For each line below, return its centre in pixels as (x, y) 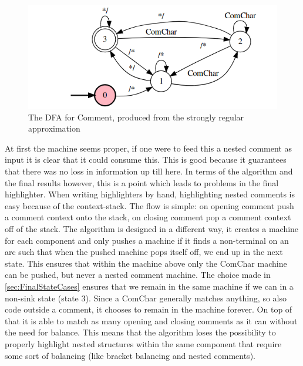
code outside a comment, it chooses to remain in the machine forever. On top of (149, 309)
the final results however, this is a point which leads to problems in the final (142, 182)
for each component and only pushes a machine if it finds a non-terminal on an (147, 240)
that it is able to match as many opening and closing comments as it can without (151, 320)
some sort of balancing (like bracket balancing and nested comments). (130, 355)
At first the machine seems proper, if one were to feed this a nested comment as (148, 148)
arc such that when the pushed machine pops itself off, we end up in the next (144, 252)
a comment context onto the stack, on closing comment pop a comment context (148, 217)
